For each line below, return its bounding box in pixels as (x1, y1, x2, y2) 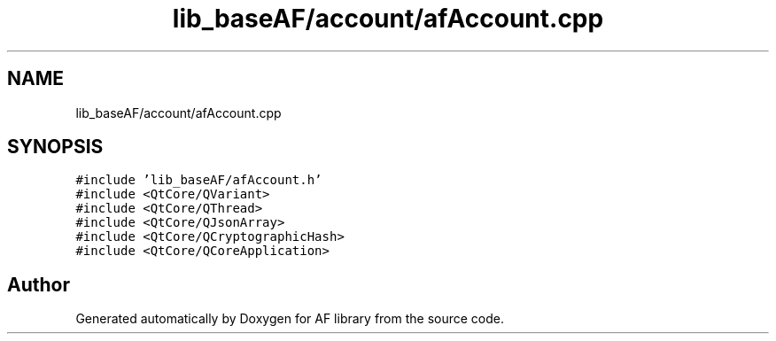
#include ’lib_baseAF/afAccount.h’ (75, 173, 322, 188)
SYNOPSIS (7, 136, 104, 159)
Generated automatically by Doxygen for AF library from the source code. (75, 311, 505, 327)
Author (7, 273, 70, 296)
